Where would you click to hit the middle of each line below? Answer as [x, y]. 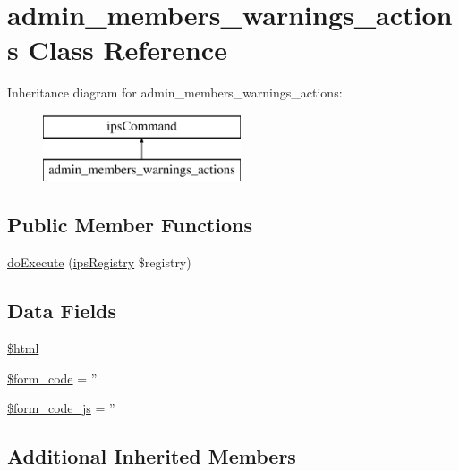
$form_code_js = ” [61, 408]
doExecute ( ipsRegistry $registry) [99, 262]
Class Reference [127, 50]
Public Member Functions [130, 225]
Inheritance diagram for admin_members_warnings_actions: [175, 93]
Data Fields [62, 311]
